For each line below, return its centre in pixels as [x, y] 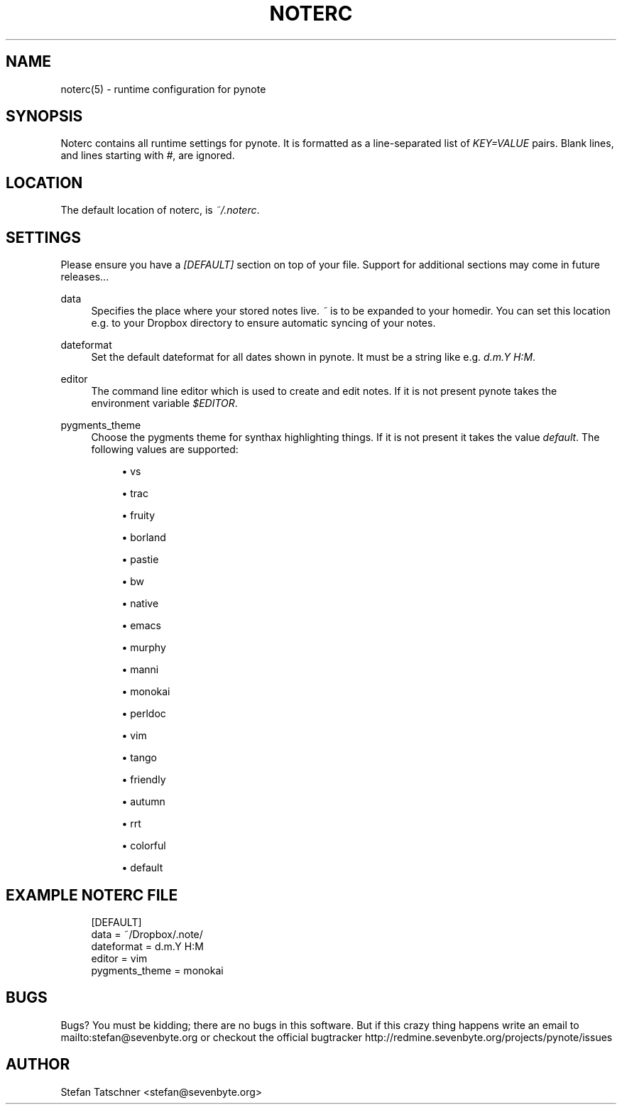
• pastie [140, 560]
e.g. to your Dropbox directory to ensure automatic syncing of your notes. [263, 323]
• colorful [144, 846]
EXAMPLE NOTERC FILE [92, 895]
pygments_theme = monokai [157, 970]
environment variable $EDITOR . [164, 403]
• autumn [143, 802]
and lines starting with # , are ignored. [148, 156]
